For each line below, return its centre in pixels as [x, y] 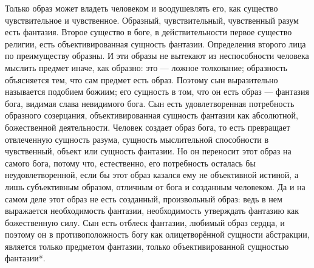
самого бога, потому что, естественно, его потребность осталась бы [130, 163]
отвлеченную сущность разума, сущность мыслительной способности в [137, 139]
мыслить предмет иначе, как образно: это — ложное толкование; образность [146, 67]
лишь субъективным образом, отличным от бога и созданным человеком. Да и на [155, 186]
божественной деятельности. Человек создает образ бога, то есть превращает [148, 127]
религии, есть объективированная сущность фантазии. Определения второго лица [155, 43]
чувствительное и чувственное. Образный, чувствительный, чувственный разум [152, 20]
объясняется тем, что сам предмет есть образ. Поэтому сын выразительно [142, 79]
